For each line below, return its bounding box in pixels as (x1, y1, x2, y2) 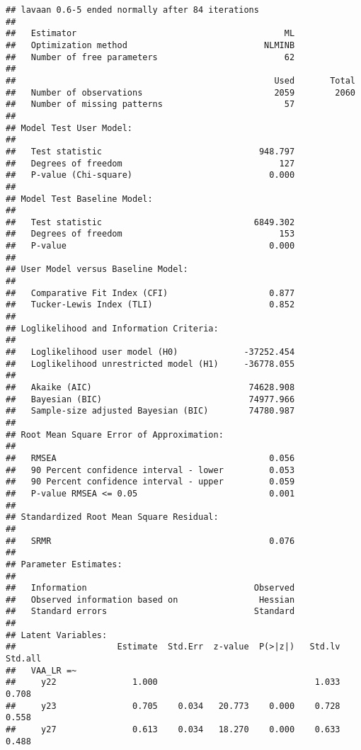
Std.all (6, 654, 42, 664)
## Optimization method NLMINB (6, 40, 295, 50)
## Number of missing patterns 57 (6, 99, 295, 110)
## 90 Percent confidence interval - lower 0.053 (6, 465, 295, 475)
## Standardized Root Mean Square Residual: (6, 512, 219, 523)
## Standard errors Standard (6, 606, 295, 617)
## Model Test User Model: (6, 123, 132, 133)
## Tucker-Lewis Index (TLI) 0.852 (6, 300, 295, 310)
